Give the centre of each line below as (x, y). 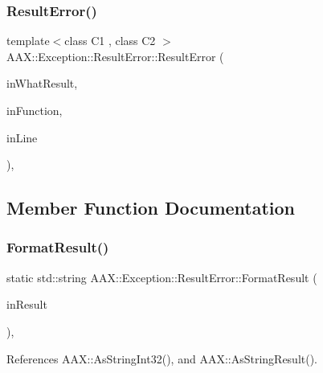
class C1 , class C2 (110, 41)
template (28, 41)
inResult (27, 304)
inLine (22, 137)
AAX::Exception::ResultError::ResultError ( (115, 56)
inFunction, (35, 110)
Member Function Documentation (151, 208)
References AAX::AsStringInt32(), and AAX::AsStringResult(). (162, 358)
